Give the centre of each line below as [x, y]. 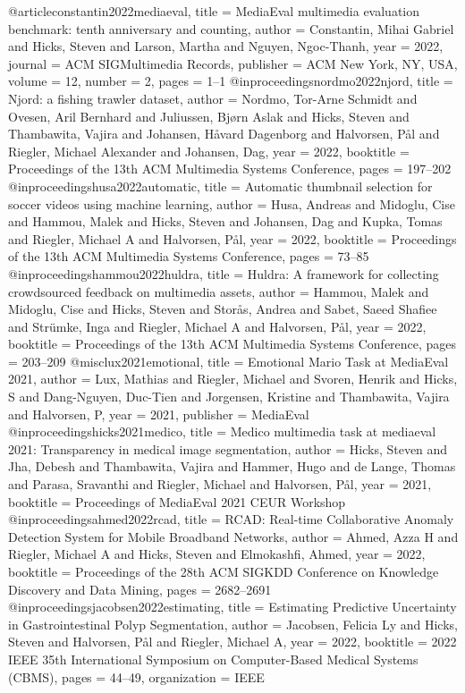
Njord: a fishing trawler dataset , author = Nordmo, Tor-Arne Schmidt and [213, 98]
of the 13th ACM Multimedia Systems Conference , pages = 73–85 [189, 256]
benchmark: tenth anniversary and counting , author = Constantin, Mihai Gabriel [231, 28]
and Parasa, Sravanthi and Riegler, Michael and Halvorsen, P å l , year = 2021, [220, 484]
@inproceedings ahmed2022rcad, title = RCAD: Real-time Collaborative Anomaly [231, 519]
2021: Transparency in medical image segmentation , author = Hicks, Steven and [228, 448]
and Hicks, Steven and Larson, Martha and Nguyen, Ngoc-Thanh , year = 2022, [226, 46]
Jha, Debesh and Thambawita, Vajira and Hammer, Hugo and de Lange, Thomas [232, 466]
